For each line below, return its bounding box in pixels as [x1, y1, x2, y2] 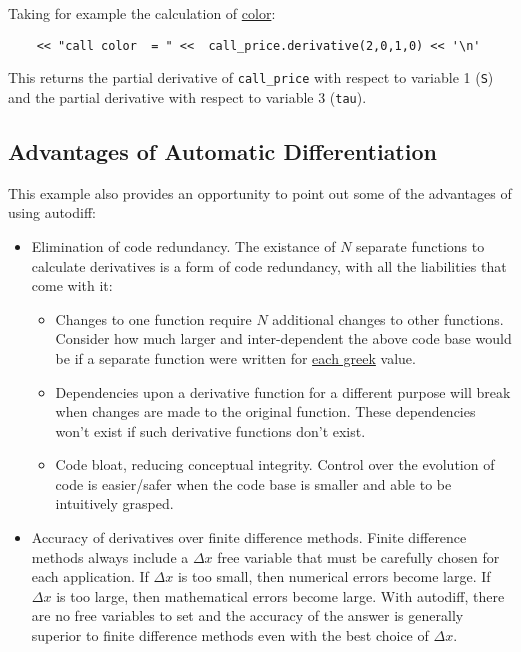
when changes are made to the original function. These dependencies [55, 401, 476, 422]
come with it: [31, 275, 113, 296]
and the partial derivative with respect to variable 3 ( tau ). [8, 86, 367, 107]
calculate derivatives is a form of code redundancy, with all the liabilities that [31, 255, 507, 276]
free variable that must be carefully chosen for [217, 546, 500, 567]
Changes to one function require [55, 308, 252, 329]
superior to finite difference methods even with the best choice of [31, 625, 429, 646]
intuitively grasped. [55, 493, 174, 514]
